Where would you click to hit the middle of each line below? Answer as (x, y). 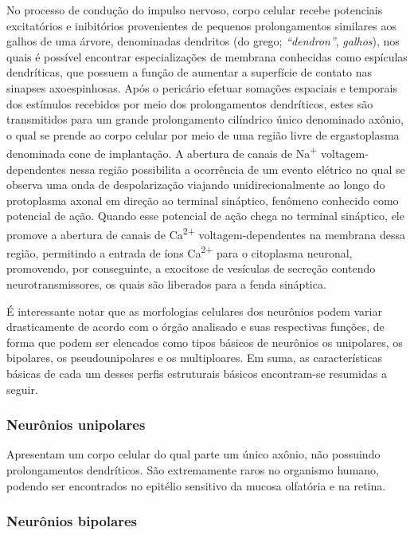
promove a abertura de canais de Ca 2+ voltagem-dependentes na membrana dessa (206, 233)
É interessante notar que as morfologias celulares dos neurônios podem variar (194, 311)
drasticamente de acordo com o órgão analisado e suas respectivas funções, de (195, 327)
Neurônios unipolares (76, 425)
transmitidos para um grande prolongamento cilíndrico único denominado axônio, (205, 119)
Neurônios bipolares (72, 521)
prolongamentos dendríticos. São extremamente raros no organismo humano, (193, 470)
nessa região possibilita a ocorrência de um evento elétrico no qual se (237, 169)
